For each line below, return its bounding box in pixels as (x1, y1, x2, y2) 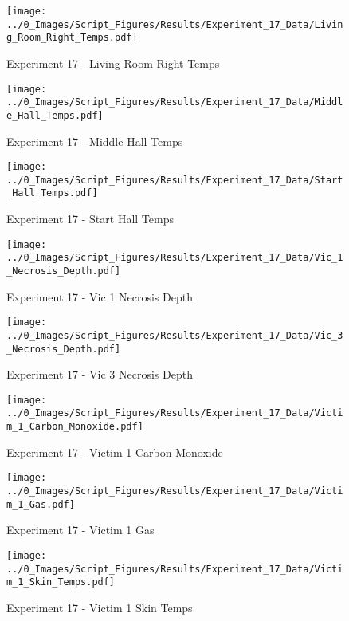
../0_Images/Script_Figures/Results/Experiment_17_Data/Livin (6, 18, 343, 30)
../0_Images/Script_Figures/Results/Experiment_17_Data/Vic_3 (6, 329, 343, 341)
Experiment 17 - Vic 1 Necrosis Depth (6, 288, 193, 305)
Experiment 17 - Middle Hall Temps (6, 132, 183, 149)
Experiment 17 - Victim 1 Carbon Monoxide (6, 443, 223, 460)
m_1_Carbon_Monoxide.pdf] (6, 421, 143, 433)
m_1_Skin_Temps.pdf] (6, 576, 116, 588)
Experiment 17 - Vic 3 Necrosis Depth (6, 366, 193, 383)
